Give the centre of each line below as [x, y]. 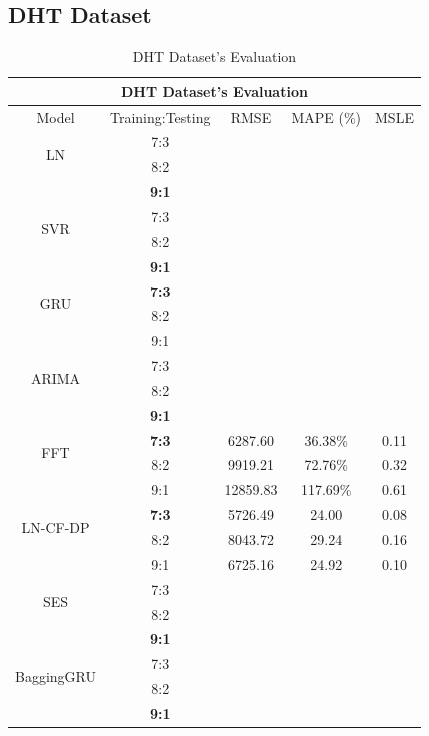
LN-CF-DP [55, 526]
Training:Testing [160, 116]
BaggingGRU [55, 675]
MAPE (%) [326, 116]
